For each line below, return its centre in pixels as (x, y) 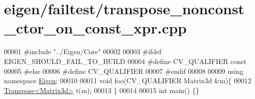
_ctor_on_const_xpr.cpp (96, 28)
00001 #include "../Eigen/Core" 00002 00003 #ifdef (83, 51)
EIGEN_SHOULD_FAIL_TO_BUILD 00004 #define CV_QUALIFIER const (125, 61)
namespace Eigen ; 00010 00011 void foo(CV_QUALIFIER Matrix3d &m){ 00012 (128, 81)
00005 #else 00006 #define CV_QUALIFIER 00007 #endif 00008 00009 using (124, 71)
